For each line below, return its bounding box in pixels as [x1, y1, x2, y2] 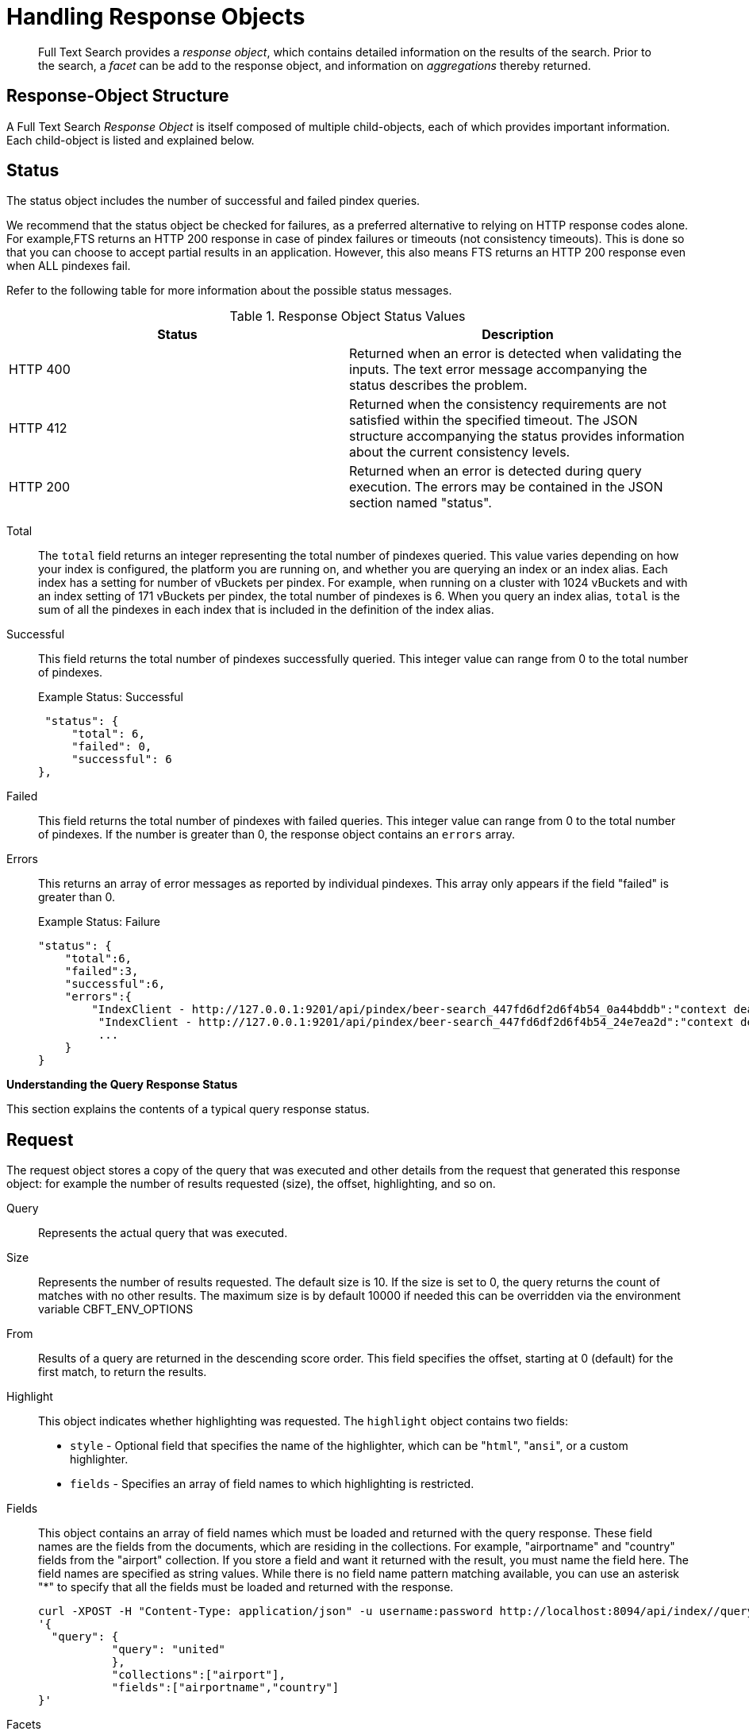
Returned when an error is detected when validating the [349, 345, 682, 362]
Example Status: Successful [38, 690, 184, 704]
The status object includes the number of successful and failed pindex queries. [6, 194, 421, 208]
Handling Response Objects [6, 3, 305, 30]
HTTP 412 [9, 420, 67, 437]
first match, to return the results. [38, 1365, 207, 1379]
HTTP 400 [9, 361, 71, 378]
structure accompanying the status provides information [349, 428, 685, 445]
